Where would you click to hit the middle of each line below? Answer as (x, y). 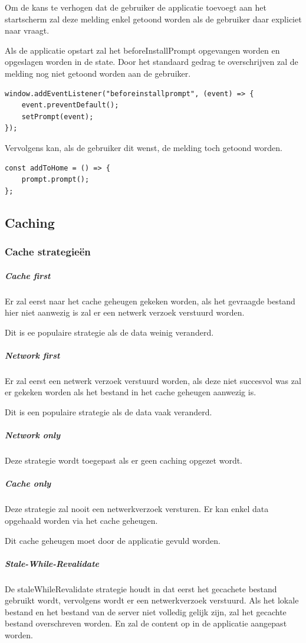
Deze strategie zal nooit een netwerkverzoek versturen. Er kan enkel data (137, 509)
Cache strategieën (48, 252)
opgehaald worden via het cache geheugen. (81, 520)
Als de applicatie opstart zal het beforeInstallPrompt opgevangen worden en (142, 50)
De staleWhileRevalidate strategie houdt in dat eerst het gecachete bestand (141, 588)
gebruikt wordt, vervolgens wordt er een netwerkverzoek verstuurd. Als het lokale (152, 600)
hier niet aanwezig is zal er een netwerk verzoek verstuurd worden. (125, 312)
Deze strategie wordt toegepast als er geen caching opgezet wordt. (124, 460)
